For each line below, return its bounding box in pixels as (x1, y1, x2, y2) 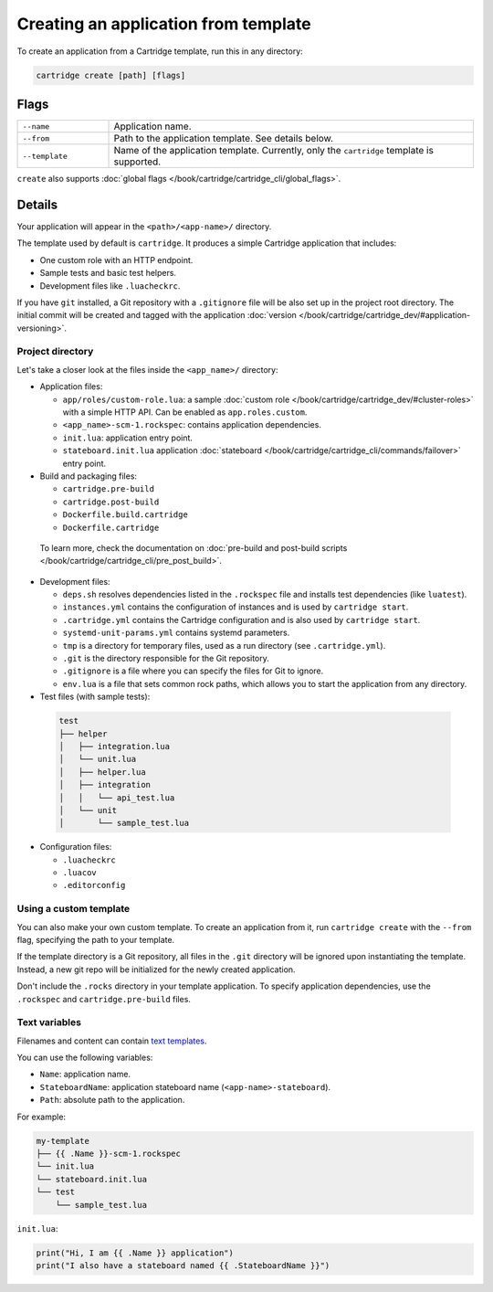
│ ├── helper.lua (58, 767, 146, 777)
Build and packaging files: (39, 471, 137, 482)
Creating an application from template (16, 14, 311, 34)
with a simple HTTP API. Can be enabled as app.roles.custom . (62, 407, 308, 418)
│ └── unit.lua (58, 754, 137, 765)
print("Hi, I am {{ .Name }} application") (36, 1247, 235, 1258)
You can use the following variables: (16, 1052, 153, 1064)
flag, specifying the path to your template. (16, 934, 175, 945)
